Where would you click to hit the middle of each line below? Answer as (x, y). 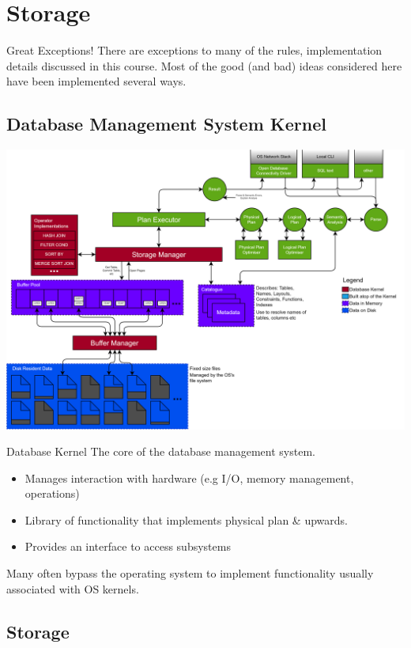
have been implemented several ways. (96, 81)
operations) (52, 493)
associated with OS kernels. (73, 588)
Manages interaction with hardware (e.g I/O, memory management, (189, 477)
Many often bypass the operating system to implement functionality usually (190, 573)
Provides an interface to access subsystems (128, 546)
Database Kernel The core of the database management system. (161, 451)
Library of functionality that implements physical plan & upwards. (186, 519)
